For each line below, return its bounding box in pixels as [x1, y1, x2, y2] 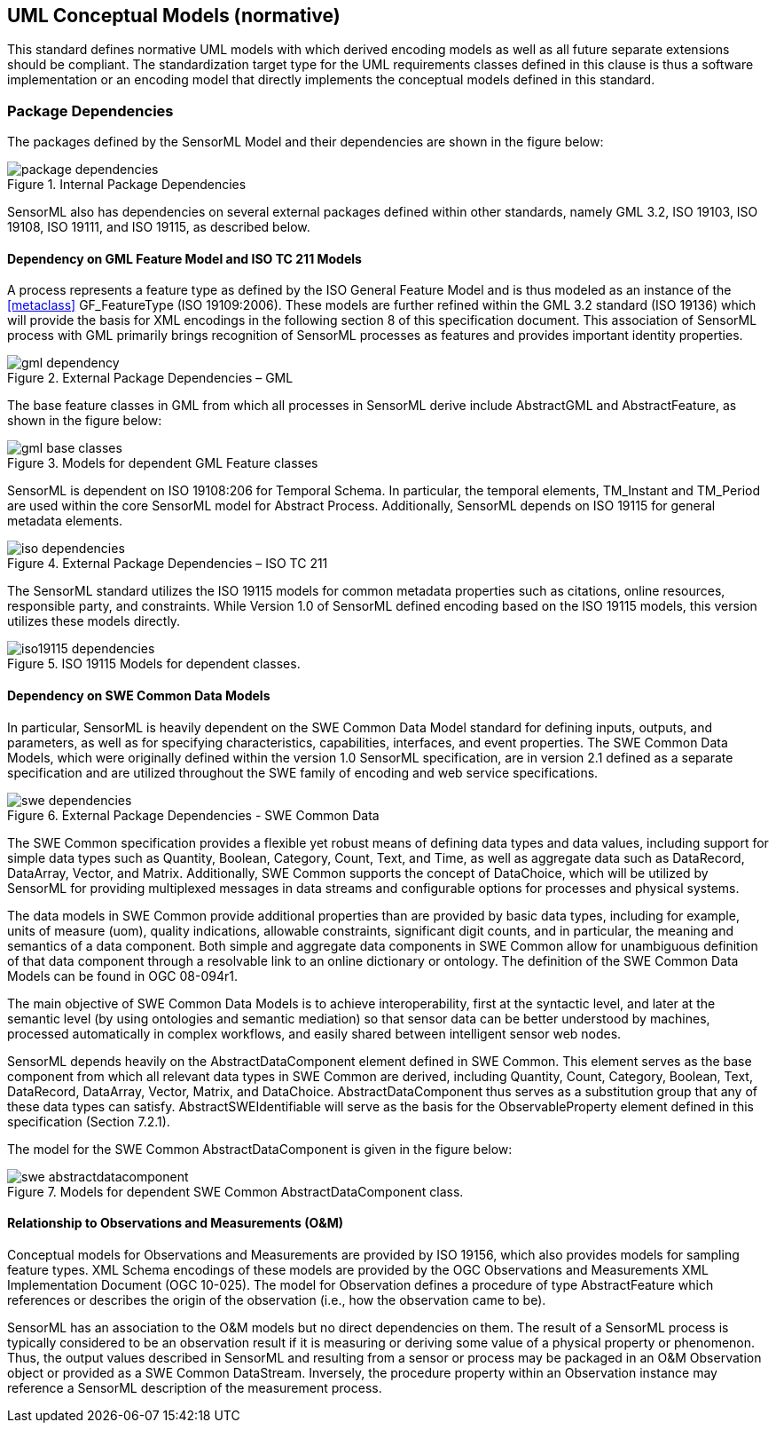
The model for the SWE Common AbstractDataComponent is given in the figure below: [7, 1141, 513, 1157]
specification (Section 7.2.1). [7, 1113, 170, 1129]
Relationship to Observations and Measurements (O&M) [7, 1215, 344, 1231]
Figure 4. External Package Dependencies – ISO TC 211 [7, 556, 328, 572]
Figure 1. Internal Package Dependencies [7, 177, 247, 193]
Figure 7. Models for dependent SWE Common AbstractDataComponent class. [7, 1183, 464, 1199]
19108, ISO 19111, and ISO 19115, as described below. [7, 219, 310, 235]
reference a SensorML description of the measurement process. [7, 1379, 382, 1395]
